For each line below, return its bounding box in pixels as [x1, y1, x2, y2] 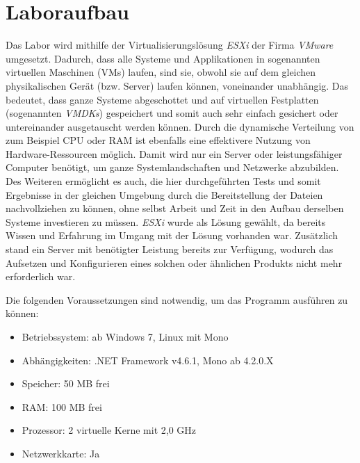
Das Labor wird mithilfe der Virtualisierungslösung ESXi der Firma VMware [6, 38, 334, 52]
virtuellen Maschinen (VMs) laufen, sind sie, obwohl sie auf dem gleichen [6, 65, 316, 79]
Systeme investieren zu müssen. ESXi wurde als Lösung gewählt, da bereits [6, 214, 326, 229]
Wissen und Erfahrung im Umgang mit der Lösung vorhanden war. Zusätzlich [6, 228, 338, 243]
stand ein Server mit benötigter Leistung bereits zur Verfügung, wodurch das [6, 242, 334, 257]
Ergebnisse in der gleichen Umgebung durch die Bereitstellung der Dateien [6, 187, 323, 202]
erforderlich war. [6, 269, 76, 284]
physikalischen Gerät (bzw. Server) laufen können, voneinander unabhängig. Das [6, 78, 349, 92]
